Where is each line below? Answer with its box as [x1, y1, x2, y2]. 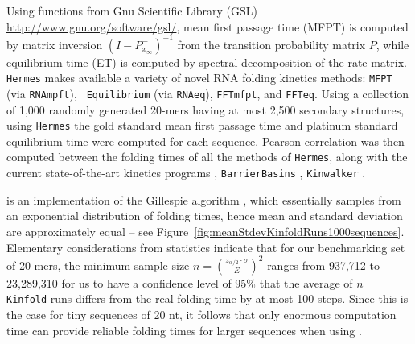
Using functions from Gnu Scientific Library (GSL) [6, 2, 258, 19]
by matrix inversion [6, 35, 103, 52]
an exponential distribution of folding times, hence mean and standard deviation [6, 207, 403, 224]
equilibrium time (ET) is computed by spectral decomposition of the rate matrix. [6, 53, 407, 70]
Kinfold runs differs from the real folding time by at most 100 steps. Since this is [6, 290, 409, 307]
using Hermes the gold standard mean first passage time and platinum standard [6, 117, 398, 134]
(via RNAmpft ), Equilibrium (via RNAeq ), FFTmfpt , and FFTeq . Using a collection [6, 85, 409, 102]
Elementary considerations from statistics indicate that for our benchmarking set [6, 238, 405, 255]
